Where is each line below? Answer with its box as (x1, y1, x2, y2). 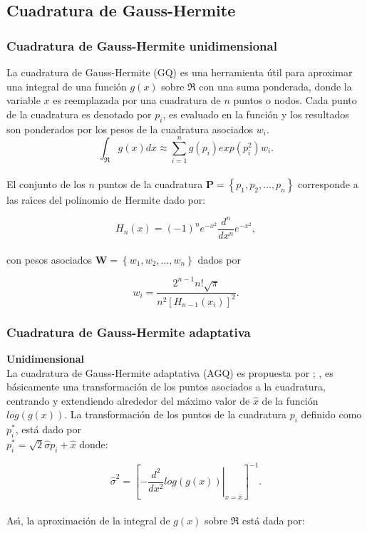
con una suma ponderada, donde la (199, 78, 352, 93)
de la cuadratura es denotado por (6, 106, 152, 121)
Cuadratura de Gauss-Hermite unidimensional (6, 36, 277, 54)
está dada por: (242, 512, 305, 527)
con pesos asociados (6, 252, 93, 266)
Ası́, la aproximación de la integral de (6, 512, 170, 527)
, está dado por (15, 422, 82, 437)
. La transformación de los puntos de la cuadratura (64, 407, 287, 422)
